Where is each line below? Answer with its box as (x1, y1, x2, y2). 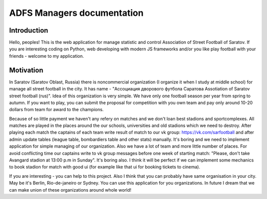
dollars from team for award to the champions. (9, 107, 104, 113)
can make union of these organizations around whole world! (9, 187, 132, 193)
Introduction (9, 26, 48, 35)
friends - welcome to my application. (9, 53, 84, 59)
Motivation (9, 66, 44, 74)
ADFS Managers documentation (9, 7, 144, 18)
